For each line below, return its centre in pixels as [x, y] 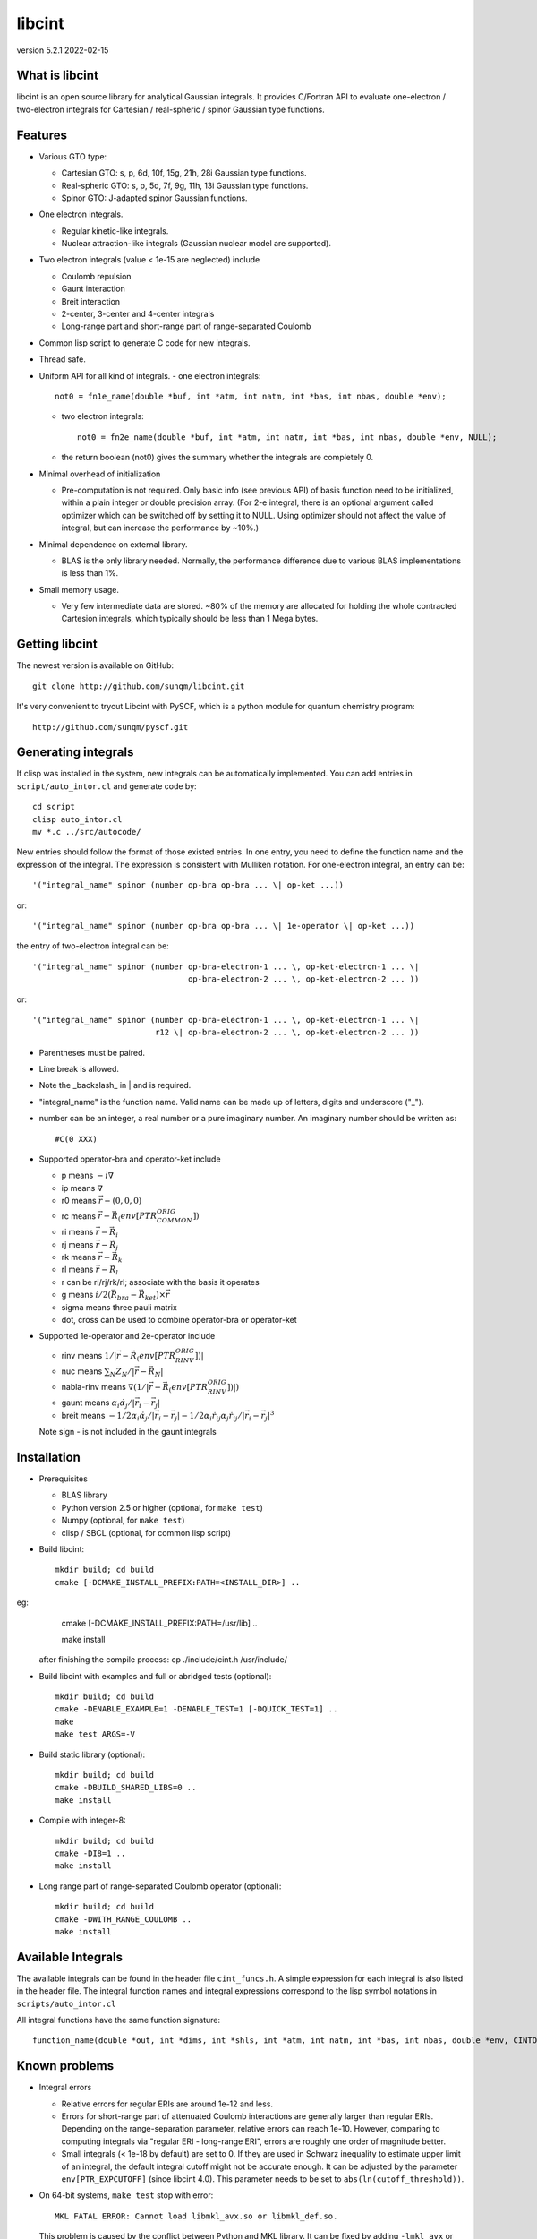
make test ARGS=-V [95, 1734]
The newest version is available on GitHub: [95, 665]
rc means [79, 1216]
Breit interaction [91, 301]
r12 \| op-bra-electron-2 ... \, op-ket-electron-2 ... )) [287, 1033]
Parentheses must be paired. [92, 1052]
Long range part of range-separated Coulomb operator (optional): [160, 1886]
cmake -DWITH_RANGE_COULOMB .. [124, 1919]
